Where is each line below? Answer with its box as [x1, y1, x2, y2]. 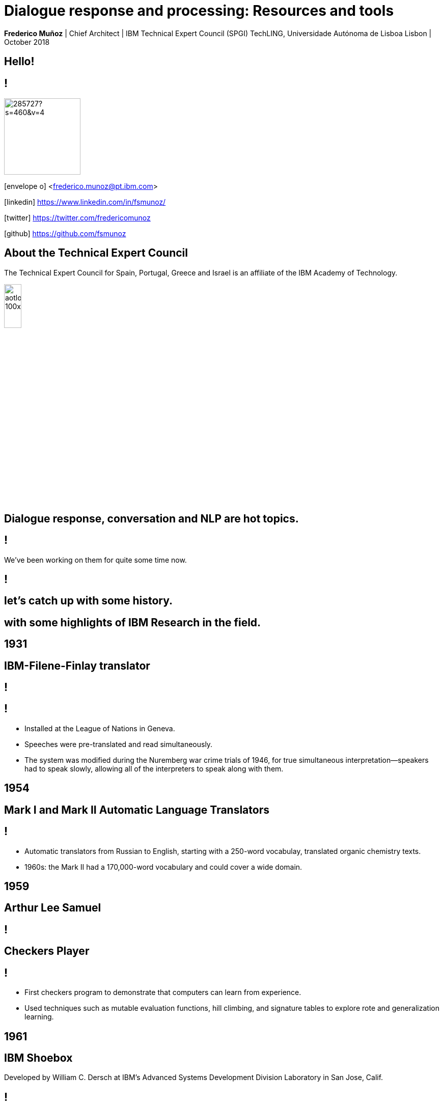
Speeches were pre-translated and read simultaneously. [24, 739, 213, 749]
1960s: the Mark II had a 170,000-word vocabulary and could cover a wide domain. [24, 862, 302, 871]
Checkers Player [4, 945, 90, 958]
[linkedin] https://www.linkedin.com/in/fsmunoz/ [4, 198, 166, 207]
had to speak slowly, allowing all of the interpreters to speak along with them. [24, 764, 284, 773]
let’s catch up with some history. [4, 594, 173, 607]
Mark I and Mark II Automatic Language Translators [4, 803, 269, 816]
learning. [24, 1012, 54, 1021]
